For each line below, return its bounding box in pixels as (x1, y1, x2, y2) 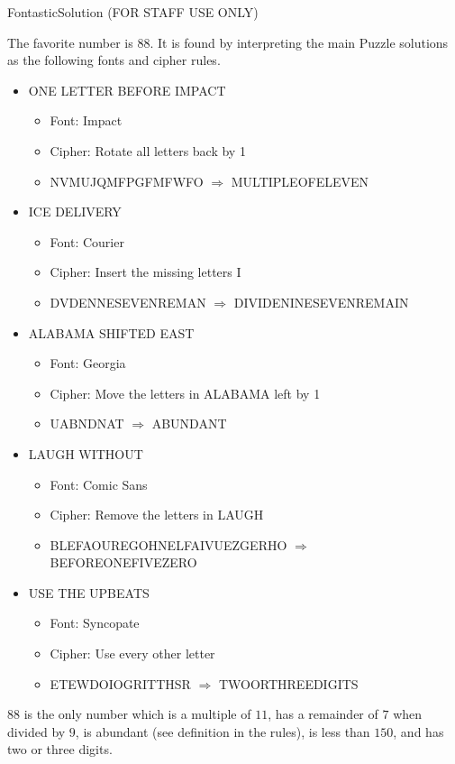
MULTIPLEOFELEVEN (231, 171, 369, 190)
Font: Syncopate (50, 613, 140, 632)
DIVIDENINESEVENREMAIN (233, 292, 409, 311)
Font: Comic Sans (50, 474, 148, 493)
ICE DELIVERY (28, 202, 122, 221)
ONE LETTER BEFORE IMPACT (28, 80, 226, 99)
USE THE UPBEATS (28, 583, 150, 602)
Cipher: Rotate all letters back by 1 (50, 141, 246, 160)
